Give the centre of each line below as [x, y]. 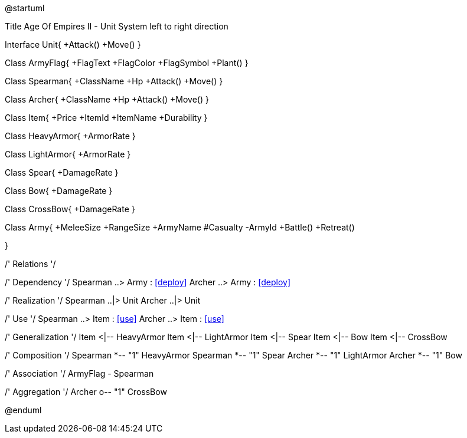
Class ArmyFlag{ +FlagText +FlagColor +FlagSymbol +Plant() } [127, 63]
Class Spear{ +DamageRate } [62, 172]
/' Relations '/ [30, 264]
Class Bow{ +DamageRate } [59, 191]
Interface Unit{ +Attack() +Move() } [73, 45]
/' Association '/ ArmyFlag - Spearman [79, 373]
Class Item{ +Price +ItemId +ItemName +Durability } [106, 118]
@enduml [23, 410]
